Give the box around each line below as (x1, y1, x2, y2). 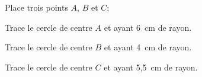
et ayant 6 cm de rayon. (104, 21, 192, 33)
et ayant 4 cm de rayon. (104, 41, 192, 53)
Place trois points (5, 1, 68, 13)
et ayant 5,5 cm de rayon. (104, 60, 198, 73)
